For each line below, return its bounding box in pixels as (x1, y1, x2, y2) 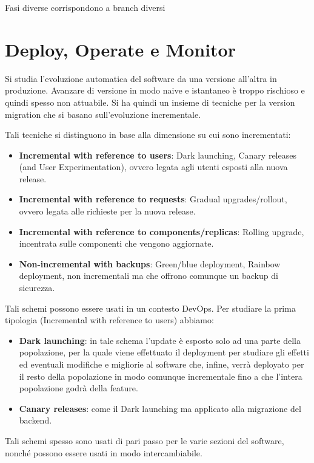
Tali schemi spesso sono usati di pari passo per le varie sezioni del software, (5, 434, 284, 447)
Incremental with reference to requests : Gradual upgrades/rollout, (19, 193, 287, 205)
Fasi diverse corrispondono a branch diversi (5, 1, 165, 13)
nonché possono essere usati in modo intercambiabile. (5, 446, 202, 459)
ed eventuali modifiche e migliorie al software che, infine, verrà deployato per (19, 358, 304, 370)
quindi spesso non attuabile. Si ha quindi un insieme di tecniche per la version (5, 95, 295, 108)
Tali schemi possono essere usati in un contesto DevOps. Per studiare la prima (5, 301, 296, 314)
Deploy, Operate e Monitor (5, 36, 236, 61)
